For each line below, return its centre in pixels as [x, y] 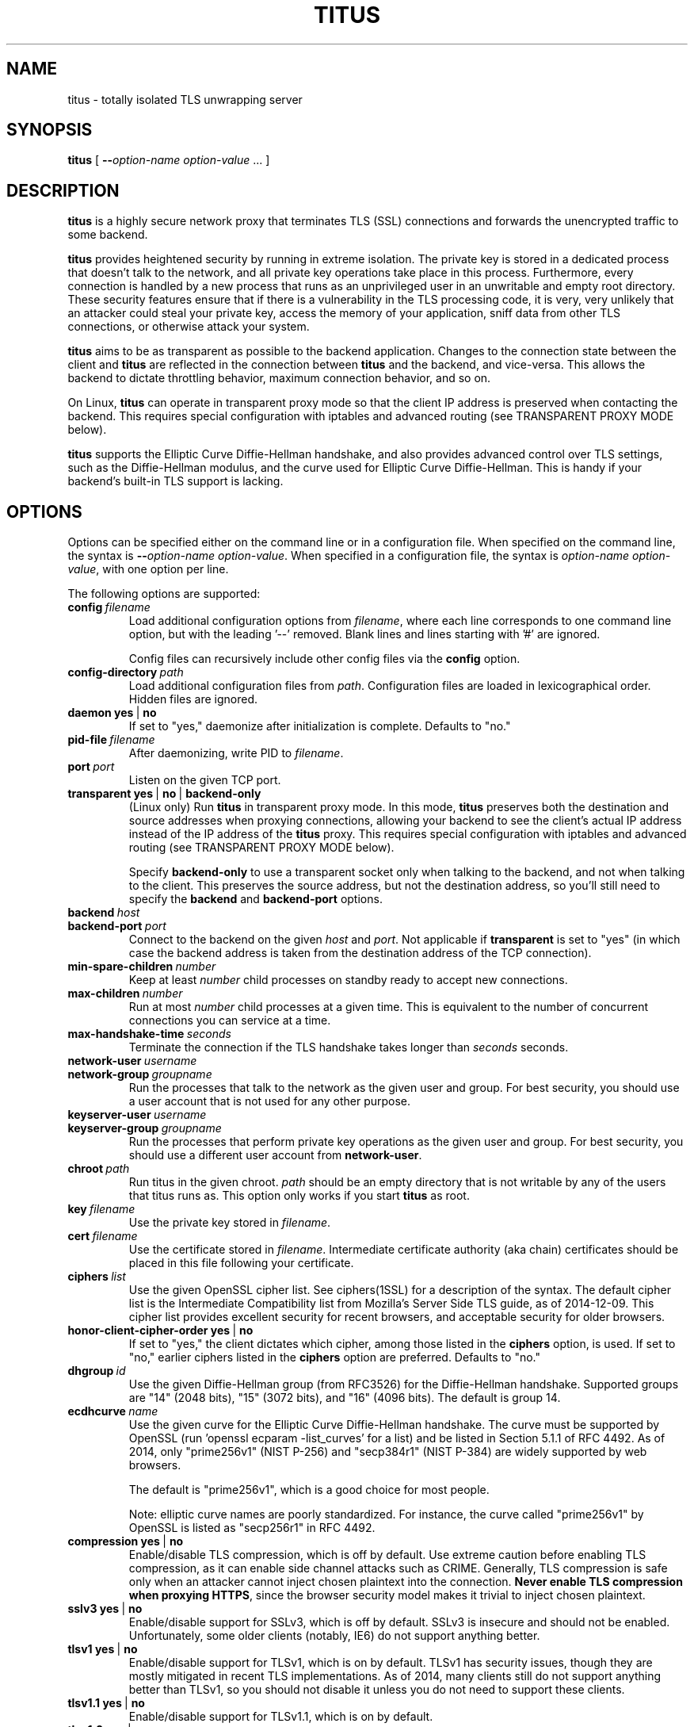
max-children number [125, 994]
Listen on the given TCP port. [205, 780]
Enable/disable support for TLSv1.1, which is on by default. [281, 1717]
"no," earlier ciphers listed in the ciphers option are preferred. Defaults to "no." [334, 1357]
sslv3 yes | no [105, 1609]
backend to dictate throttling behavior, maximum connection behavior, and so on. [279, 378]
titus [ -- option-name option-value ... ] [169, 160]
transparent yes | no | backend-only [164, 794]
